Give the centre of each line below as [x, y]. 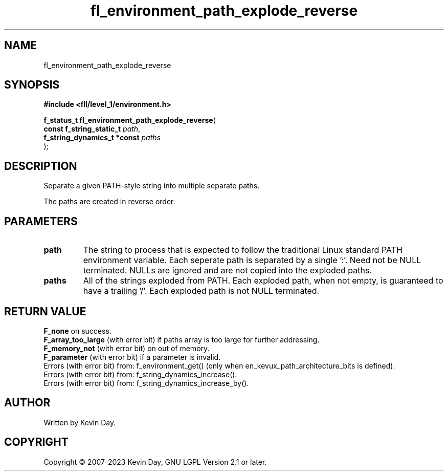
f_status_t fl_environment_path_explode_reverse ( [130, 120]
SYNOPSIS [32, 85]
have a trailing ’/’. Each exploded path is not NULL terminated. [201, 291]
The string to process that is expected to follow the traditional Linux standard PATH [243, 250]
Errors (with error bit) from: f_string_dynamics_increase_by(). [146, 383]
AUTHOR [27, 403]
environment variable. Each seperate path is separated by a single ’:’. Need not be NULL [252, 260]
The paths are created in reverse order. [109, 202]
